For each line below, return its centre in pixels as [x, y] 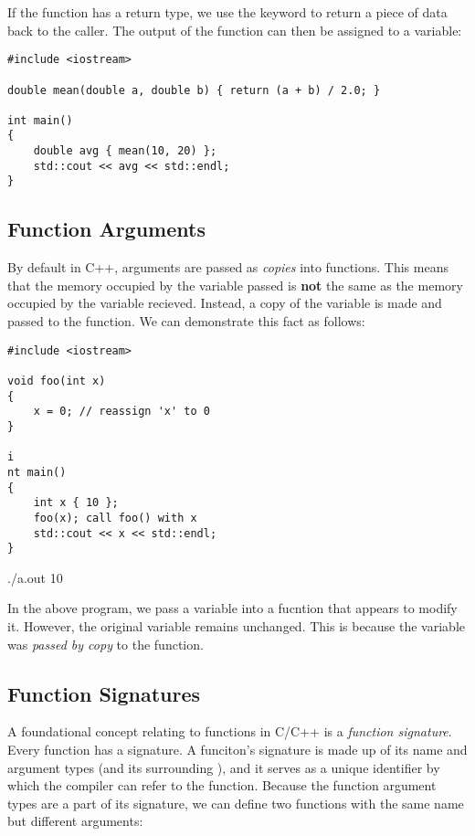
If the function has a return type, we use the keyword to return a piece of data [227, 12]
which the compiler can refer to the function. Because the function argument [222, 785]
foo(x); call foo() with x [115, 518]
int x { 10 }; [76, 503]
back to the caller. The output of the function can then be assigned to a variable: [235, 30]
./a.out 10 [35, 577]
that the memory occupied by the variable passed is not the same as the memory [235, 285]
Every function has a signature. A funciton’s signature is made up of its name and [237, 750]
